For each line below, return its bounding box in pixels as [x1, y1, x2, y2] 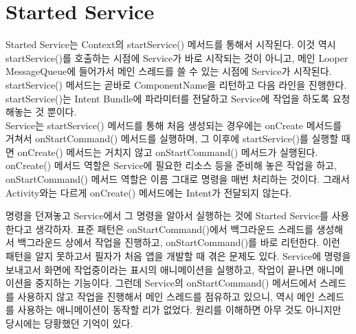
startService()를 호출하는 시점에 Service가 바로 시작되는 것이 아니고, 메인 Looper [5, 50, 348, 65]
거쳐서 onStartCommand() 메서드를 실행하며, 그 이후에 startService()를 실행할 [5, 131, 339, 146]
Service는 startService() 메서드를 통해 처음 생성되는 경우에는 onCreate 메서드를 [5, 118, 342, 132]
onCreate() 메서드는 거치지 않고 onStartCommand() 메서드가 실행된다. [17, 144, 318, 159]
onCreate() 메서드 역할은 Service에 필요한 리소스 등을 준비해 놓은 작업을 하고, [5, 158, 337, 172]
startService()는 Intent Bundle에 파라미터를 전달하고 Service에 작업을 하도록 [5, 91, 329, 105]
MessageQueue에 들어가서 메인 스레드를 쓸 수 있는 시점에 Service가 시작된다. [5, 64, 332, 78]
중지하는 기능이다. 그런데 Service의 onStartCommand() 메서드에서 [35, 276, 317, 290]
